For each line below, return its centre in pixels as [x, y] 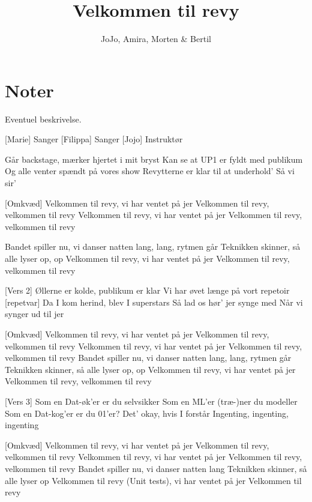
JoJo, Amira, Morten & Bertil [156, 39]
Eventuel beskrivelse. [43, 119]
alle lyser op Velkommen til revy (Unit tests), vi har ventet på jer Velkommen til [153, 480]
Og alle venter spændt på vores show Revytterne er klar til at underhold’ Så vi [150, 171]
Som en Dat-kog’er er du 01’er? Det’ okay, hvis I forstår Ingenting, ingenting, [147, 413]
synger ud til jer [34, 314]
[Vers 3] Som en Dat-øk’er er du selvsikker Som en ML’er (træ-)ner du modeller [151, 401]
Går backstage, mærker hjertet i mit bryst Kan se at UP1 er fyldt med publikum [154, 159]
